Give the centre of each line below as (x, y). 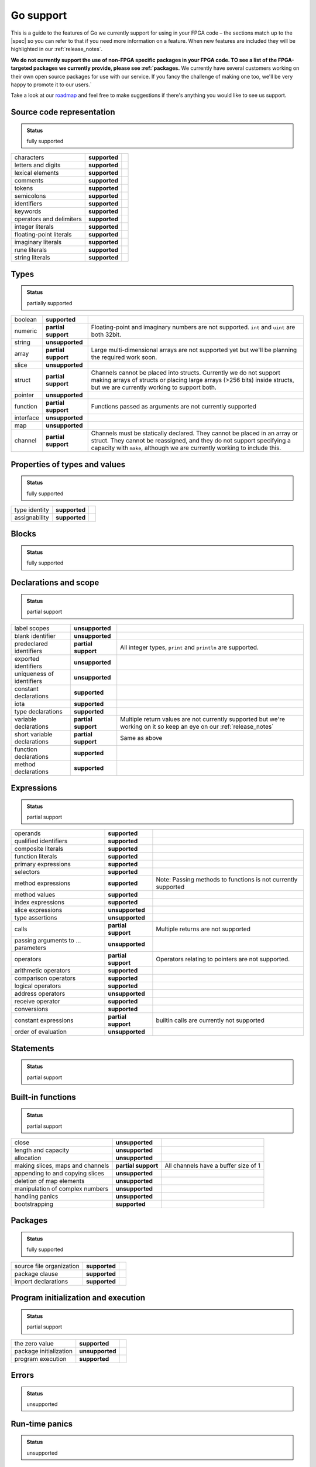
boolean (26, 320)
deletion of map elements (49, 1181)
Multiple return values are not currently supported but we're (203, 719)
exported (27, 658)
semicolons (30, 196)
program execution (40, 1358)
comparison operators (45, 978)
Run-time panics (42, 1424)
